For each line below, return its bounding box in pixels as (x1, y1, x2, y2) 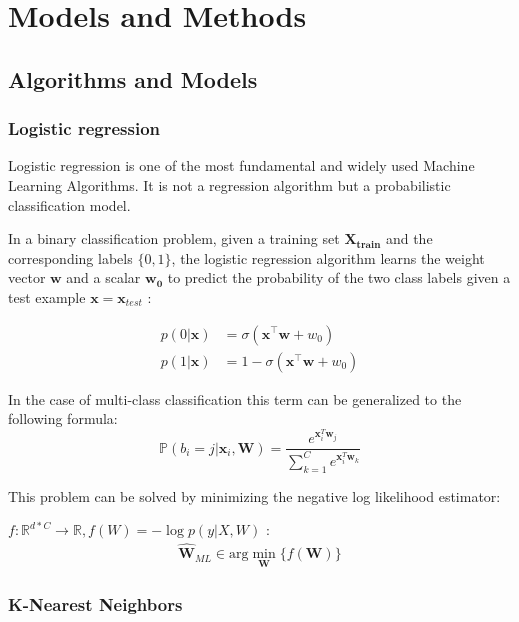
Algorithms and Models (8, 63, 258, 94)
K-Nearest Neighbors (8, 592, 183, 617)
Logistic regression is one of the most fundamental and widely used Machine (8, 155, 475, 176)
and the (385, 228, 433, 249)
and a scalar (66, 267, 141, 288)
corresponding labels (8, 247, 133, 268)
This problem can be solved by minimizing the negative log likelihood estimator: (8, 485, 501, 506)
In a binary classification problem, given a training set (8, 228, 340, 249)
